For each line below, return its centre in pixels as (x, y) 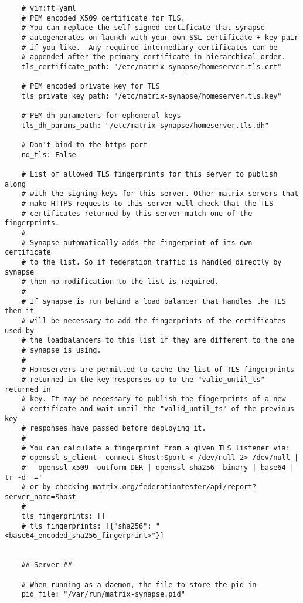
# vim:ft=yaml (49, 8)
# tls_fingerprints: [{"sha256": (86, 526)
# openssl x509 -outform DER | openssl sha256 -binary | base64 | (158, 467)
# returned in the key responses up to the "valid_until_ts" (143, 379)
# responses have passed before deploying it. (114, 428)
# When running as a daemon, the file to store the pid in (139, 585)
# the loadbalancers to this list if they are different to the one (158, 341)
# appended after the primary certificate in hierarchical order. (154, 57)
